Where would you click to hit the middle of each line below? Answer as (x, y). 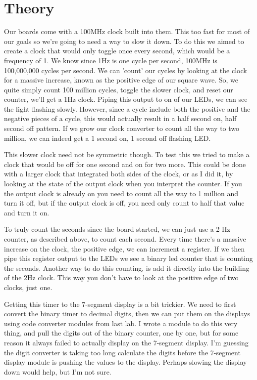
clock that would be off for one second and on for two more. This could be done (125, 164)
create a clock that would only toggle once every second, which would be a (117, 51)
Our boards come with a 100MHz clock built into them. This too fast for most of (127, 31)
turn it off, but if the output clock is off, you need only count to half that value (124, 203)
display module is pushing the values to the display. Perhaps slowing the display (126, 362)
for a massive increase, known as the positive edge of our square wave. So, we (121, 80)
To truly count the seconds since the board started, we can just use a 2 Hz (117, 229)
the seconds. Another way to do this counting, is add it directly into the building (127, 268)
